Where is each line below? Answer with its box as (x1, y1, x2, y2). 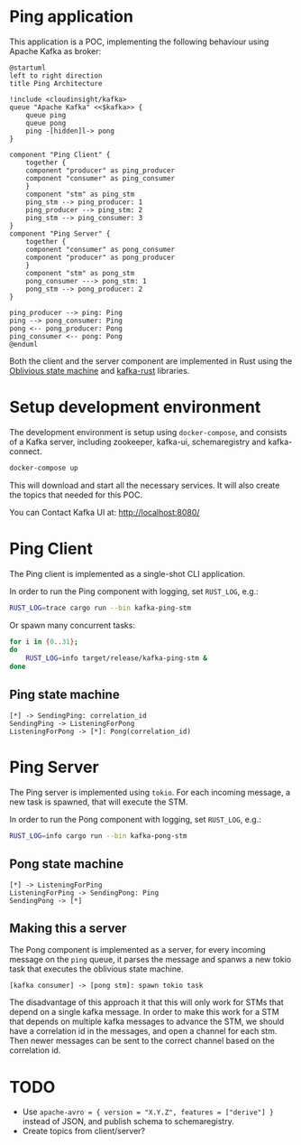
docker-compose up (9, 463, 78, 472)
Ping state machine (9, 687, 120, 703)
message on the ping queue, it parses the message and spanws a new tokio (9, 954, 292, 965)
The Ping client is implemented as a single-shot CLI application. (9, 568, 246, 579)
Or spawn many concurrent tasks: (9, 619, 135, 630)
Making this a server (9, 920, 127, 936)
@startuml (9, 63, 47, 72)
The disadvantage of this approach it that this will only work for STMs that (9, 997, 284, 1008)
